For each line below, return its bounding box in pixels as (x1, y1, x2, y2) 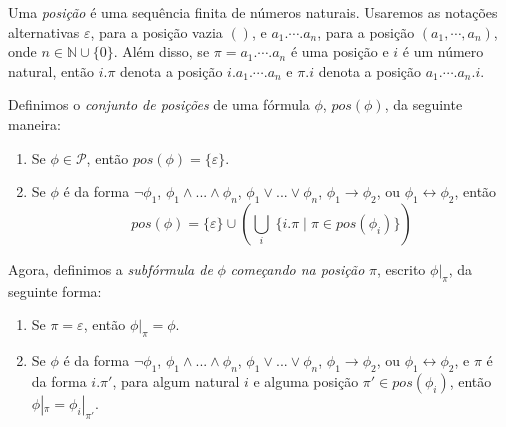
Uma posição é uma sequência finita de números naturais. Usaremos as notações (8, 2, 498, 22)
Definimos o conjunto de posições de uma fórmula (8, 94, 310, 115)
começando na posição (230, 258, 365, 279)
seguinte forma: (8, 280, 102, 301)
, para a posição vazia (90, 21, 223, 42)
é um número (402, 41, 484, 62)
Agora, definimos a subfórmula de (8, 258, 213, 279)
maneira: (8, 113, 61, 134)
